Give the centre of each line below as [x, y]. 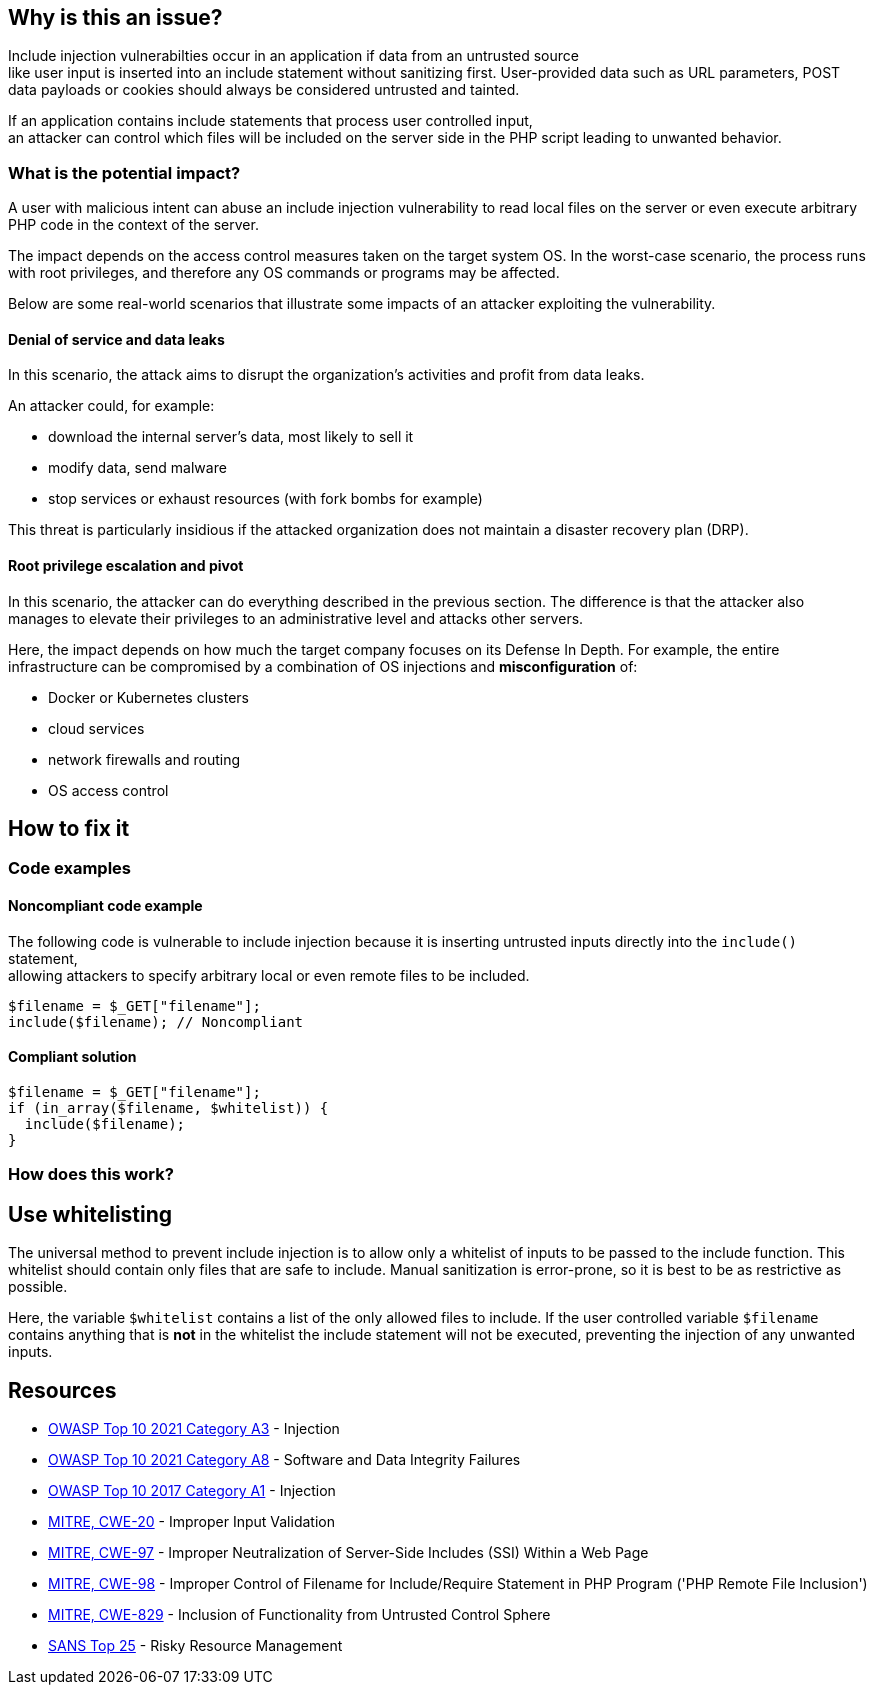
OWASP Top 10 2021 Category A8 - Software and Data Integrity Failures [284, 1459]
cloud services [96, 728]
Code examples [70, 868]
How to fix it [69, 829]
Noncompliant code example [105, 906]
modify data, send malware [137, 468]
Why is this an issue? [115, 17]
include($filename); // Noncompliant [156, 1021]
